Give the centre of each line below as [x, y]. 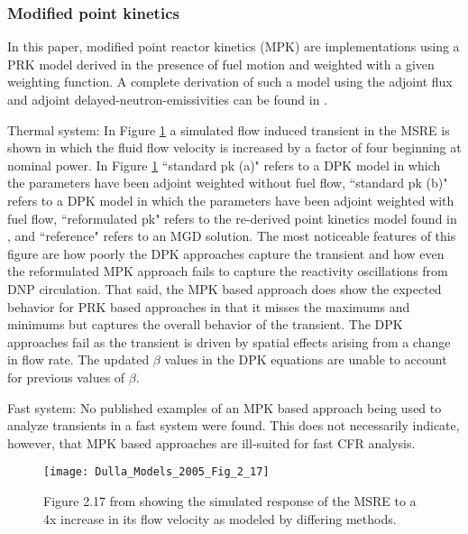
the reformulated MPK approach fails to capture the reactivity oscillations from [228, 271]
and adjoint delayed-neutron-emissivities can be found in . [167, 99]
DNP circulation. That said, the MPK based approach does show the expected [225, 288]
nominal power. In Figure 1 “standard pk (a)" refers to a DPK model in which [224, 165]
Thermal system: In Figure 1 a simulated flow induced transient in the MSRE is [229, 129]
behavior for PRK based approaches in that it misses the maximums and [209, 306]
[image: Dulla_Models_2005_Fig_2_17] [156, 472]
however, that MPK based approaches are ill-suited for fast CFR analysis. [211, 442]
